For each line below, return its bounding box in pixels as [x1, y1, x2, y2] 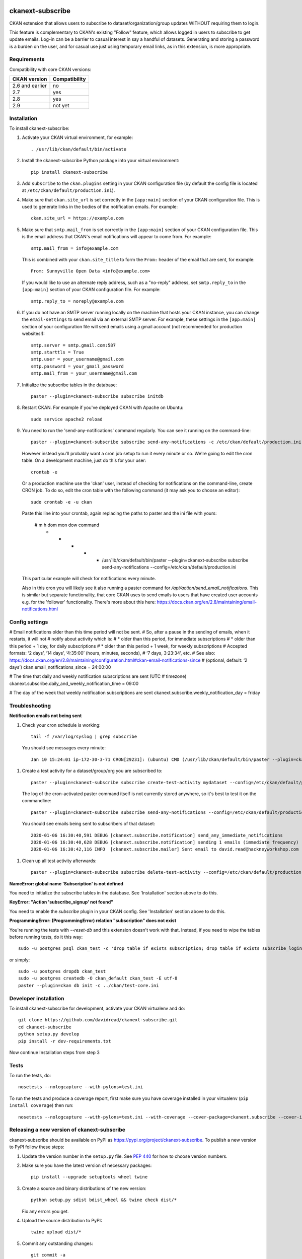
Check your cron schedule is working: [22, 722, 101, 728]
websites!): [22, 330, 45, 337]
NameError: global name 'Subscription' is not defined [9, 880, 123, 886]
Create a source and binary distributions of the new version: [22, 1185, 147, 1191]
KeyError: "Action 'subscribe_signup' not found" [9, 899, 114, 905]
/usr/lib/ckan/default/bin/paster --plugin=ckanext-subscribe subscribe [102, 557, 249, 563]
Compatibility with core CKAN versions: [9, 66, 92, 73]
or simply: [9, 957, 30, 963]
